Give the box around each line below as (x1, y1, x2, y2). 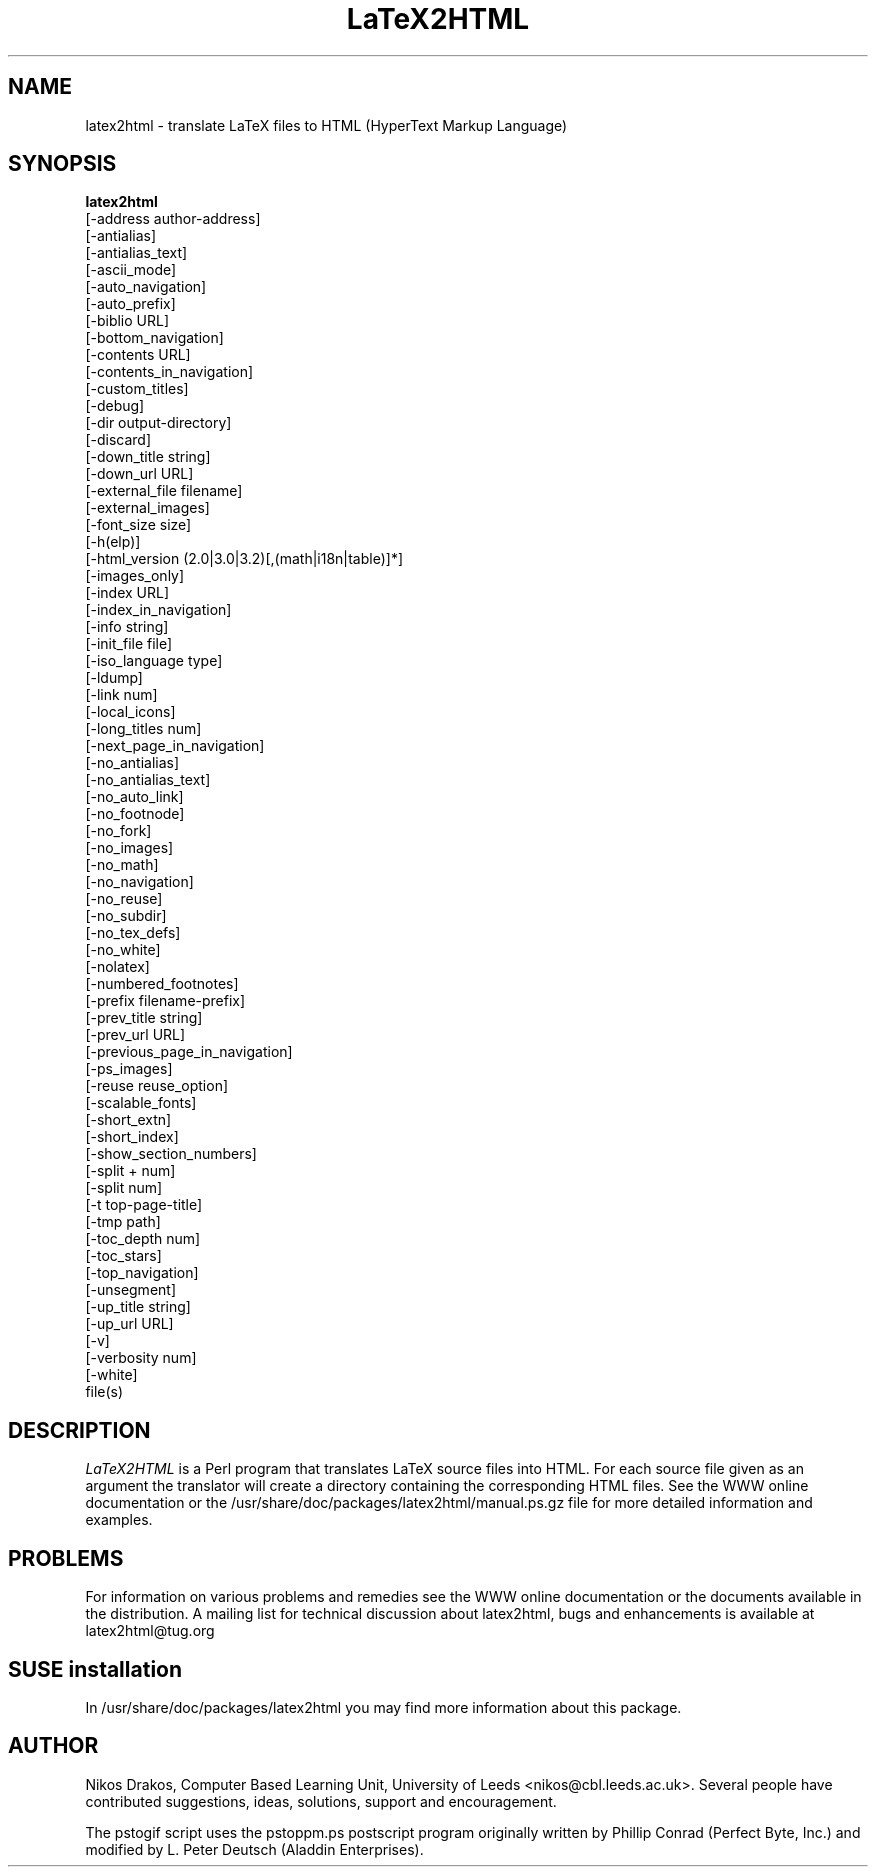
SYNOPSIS (8, 151, 117, 177)
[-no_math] (85, 856, 159, 874)
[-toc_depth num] (85, 1230, 201, 1248)
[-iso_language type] (85, 652, 223, 670)
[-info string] (85, 618, 169, 636)
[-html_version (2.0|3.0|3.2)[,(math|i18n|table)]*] (85, 550, 404, 568)
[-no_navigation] (85, 873, 194, 891)
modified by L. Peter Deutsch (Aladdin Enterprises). (85, 1840, 424, 1858)
